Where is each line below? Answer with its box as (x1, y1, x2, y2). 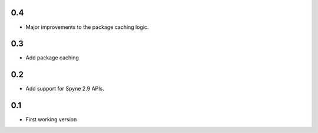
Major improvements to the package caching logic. (25, 24, 149, 31)
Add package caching (25, 54, 79, 61)
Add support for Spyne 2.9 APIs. (25, 85, 104, 92)
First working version (25, 116, 77, 123)
